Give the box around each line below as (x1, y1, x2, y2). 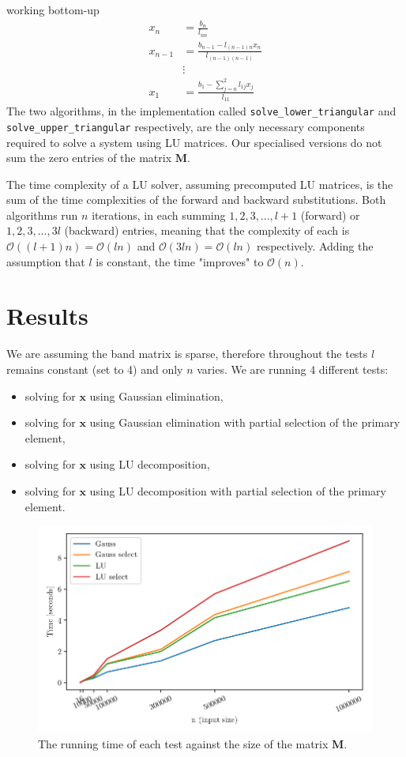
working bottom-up (6, 2, 100, 17)
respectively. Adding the (256, 238, 374, 254)
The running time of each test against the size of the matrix (38, 735, 329, 751)
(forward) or (300, 206, 360, 223)
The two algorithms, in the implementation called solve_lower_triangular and (6, 103, 397, 119)
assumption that (6, 253, 85, 269)
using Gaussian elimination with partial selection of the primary (89, 414, 400, 431)
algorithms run (6, 206, 78, 223)
